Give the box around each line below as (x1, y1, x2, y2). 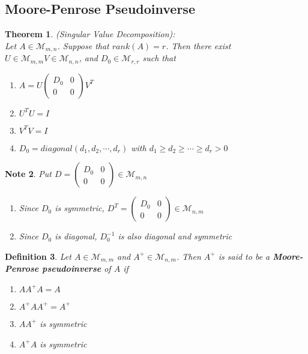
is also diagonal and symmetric (118, 230, 232, 242)
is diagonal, (55, 230, 97, 242)
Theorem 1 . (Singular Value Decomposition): (5, 28, 175, 40)
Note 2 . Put (5, 167, 52, 180)
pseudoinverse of (42, 262, 111, 275)
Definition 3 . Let (5, 250, 71, 262)
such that (142, 52, 176, 64)
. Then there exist (166, 39, 231, 52)
